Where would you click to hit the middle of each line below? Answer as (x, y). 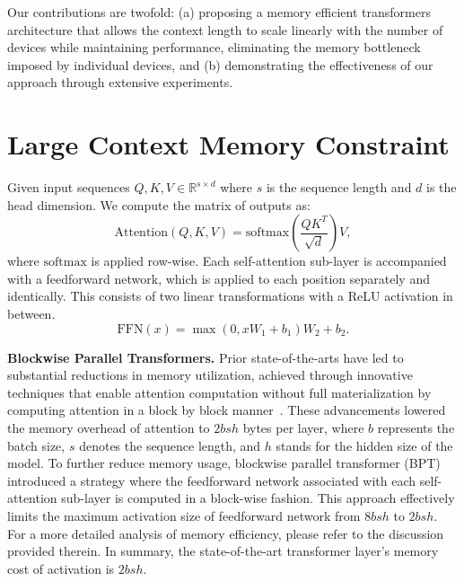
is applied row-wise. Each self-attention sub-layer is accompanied (269, 261)
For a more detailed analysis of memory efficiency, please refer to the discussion (226, 533)
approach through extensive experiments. (120, 82)
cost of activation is (61, 568)
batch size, (36, 445)
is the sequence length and (339, 187)
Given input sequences (69, 187)
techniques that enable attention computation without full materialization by (219, 392)
